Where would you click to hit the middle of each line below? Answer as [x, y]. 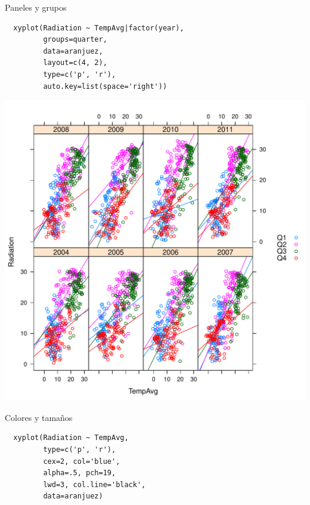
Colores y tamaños [39, 417]
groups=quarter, [75, 40]
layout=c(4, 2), [75, 63]
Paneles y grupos [36, 7]
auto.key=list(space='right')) [105, 86]
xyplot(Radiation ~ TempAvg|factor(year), [99, 28]
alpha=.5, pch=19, [80, 473]
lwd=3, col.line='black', [94, 484]
